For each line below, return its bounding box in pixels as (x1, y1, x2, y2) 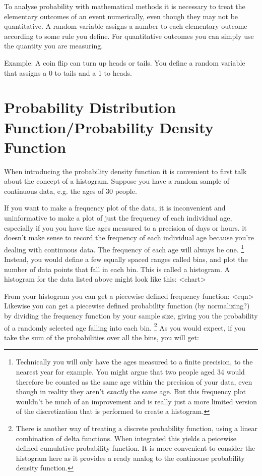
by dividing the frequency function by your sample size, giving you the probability (4, 310, 258, 321)
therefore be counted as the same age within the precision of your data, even (16, 376, 252, 387)
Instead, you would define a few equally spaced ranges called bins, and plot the (4, 254, 248, 265)
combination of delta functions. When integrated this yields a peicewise (16, 433, 236, 443)
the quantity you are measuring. (4, 40, 103, 51)
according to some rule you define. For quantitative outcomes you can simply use (4, 30, 254, 41)
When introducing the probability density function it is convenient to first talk (4, 166, 247, 176)
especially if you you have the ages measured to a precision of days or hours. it (4, 222, 247, 233)
